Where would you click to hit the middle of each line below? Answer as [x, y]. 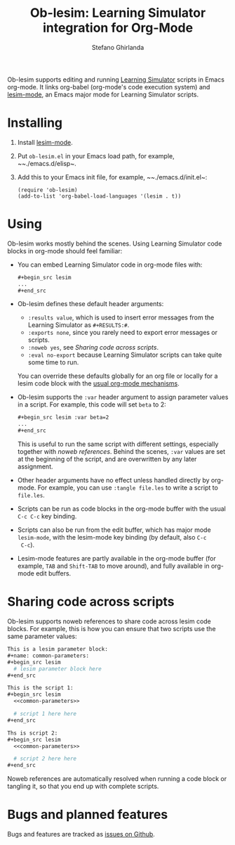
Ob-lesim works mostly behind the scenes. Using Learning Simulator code [115, 243]
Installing [35, 123]
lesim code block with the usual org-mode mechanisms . [99, 383]
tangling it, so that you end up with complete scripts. [83, 787]
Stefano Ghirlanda [118, 47]
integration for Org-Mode [118, 28]
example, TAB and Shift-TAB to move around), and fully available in [113, 566]
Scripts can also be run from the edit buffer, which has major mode [114, 530]
